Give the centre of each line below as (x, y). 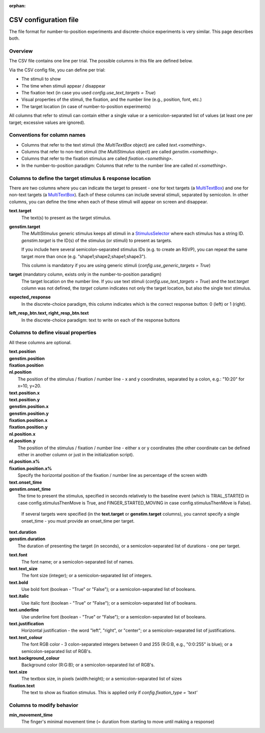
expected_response (30, 297)
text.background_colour (34, 658)
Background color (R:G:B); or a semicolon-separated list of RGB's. (88, 665)
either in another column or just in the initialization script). (76, 455)
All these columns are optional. (40, 342)
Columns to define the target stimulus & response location (80, 178)
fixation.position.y (28, 427)
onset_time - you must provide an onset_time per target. (78, 521)
